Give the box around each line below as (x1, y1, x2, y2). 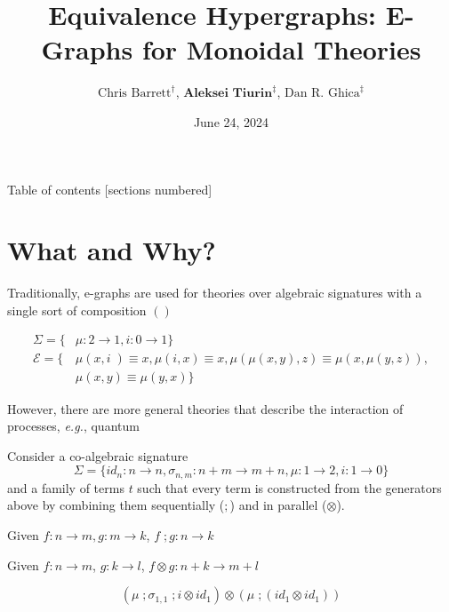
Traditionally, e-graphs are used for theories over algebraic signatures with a (7, 283, 422, 302)
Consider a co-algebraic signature (7, 446, 188, 465)
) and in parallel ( (229, 496, 327, 514)
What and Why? (7, 232, 216, 268)
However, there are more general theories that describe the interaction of (7, 399, 404, 417)
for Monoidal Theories (141, 31, 421, 68)
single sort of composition (7, 300, 147, 319)
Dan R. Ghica (284, 87, 360, 100)
